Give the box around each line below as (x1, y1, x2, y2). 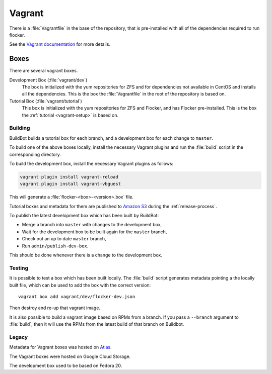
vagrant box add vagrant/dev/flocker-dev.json (18, 294, 135, 299)
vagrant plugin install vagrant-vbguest (20, 181, 121, 187)
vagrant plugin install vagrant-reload (20, 174, 118, 179)
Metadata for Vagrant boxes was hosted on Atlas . (9, 344, 112, 350)
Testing (9, 264, 29, 271)
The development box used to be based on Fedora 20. (9, 362, 122, 368)
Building (9, 125, 30, 132)
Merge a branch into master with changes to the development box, (22, 222, 162, 228)
